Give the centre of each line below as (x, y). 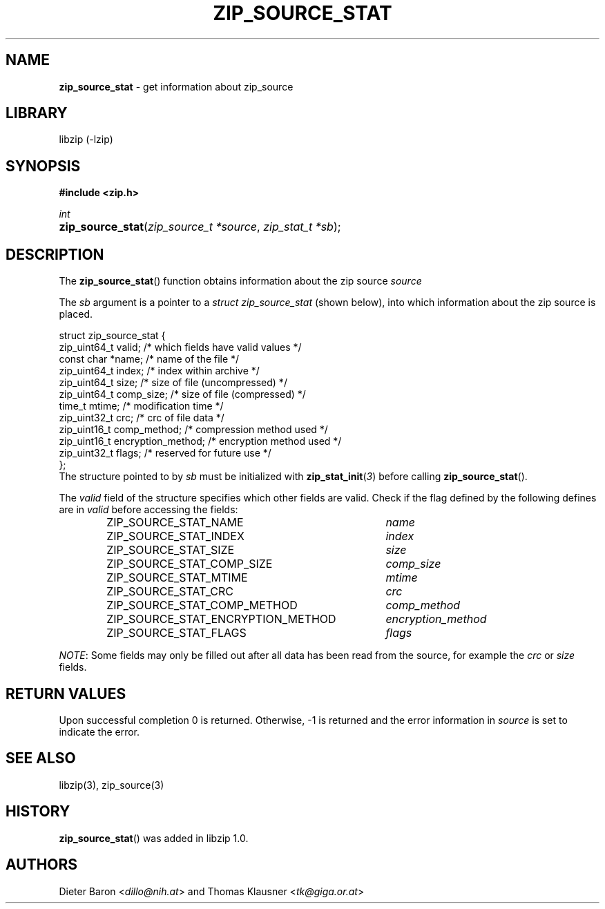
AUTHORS (42, 865)
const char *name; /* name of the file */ (149, 359)
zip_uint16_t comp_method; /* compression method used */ (193, 430)
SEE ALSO (41, 758)
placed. (76, 314)
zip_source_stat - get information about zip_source (176, 86)
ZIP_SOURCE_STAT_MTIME (177, 578)
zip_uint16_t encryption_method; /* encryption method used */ (200, 441)
